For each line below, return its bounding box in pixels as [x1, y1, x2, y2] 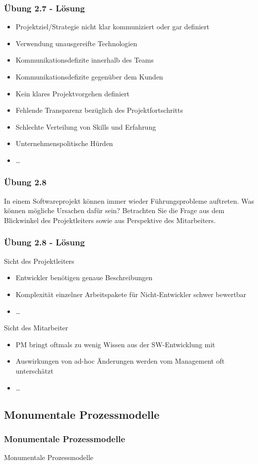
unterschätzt [15, 365, 54, 376]
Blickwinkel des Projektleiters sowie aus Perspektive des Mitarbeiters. [4, 215, 216, 225]
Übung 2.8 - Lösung [4, 236, 85, 248]
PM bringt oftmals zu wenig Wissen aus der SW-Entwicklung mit [15, 339, 215, 349]
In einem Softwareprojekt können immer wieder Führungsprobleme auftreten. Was [4, 195, 254, 206]
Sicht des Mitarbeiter [4, 322, 68, 333]
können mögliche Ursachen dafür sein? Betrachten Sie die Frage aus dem [4, 205, 225, 216]
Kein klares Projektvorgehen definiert [15, 88, 129, 98]
